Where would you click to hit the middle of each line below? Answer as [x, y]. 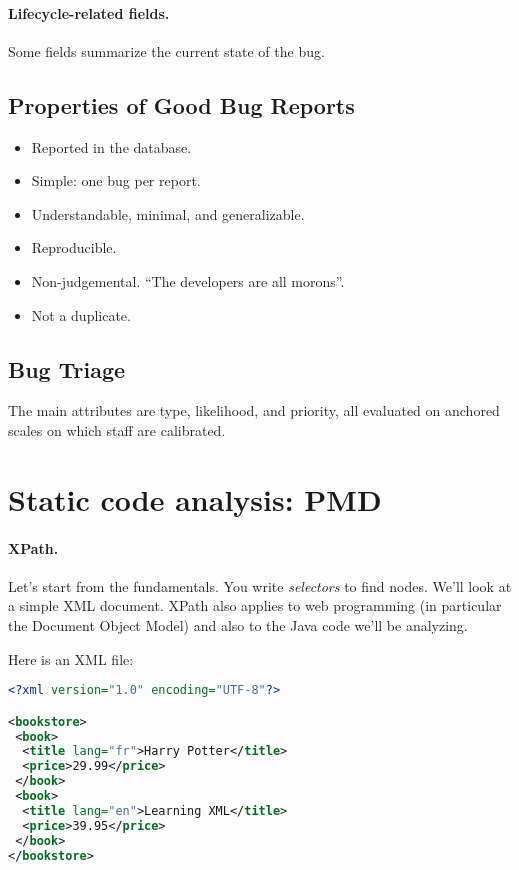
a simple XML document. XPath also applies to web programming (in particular [255, 605]
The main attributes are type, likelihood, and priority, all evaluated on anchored [254, 410]
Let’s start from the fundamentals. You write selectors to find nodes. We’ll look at [260, 585]
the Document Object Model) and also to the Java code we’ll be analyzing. [238, 624]
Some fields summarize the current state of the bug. [166, 50]
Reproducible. [74, 247]
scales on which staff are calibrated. [117, 429]
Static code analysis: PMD [195, 498]
